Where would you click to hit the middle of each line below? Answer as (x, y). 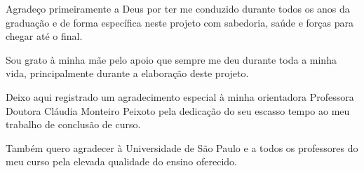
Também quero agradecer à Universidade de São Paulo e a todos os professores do (182, 147)
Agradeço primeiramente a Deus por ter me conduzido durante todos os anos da (178, 8)
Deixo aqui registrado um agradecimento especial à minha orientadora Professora (180, 96)
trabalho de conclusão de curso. (73, 124)
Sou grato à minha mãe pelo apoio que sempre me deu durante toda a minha (171, 59)
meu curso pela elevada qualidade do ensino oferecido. (122, 161)
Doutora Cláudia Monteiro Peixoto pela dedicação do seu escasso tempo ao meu (178, 110)
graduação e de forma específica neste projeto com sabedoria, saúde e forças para (180, 22)
